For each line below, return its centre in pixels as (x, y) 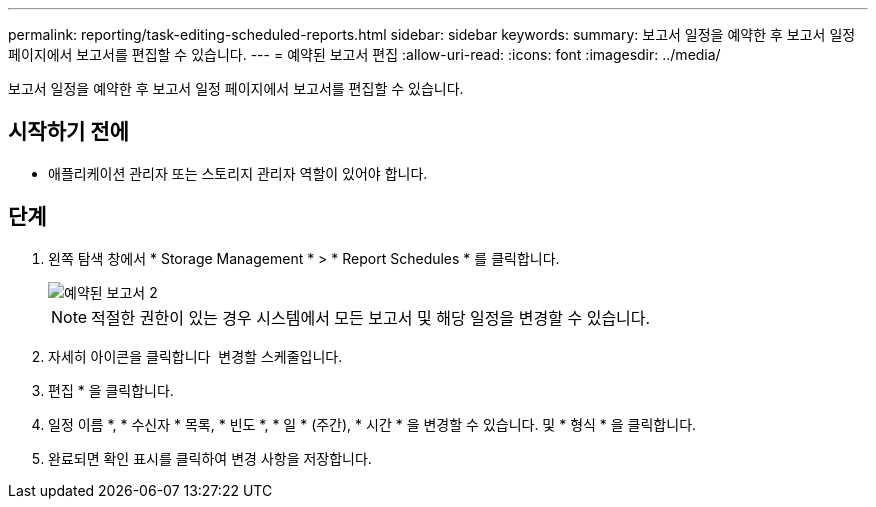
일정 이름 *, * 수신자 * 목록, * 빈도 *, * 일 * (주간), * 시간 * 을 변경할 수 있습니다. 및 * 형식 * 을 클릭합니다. (372, 424)
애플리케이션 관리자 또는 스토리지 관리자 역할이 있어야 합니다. (238, 173)
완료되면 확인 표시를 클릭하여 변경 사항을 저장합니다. (210, 458)
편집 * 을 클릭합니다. (111, 390)
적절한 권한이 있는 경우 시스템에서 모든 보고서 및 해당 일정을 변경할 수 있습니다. (371, 317)
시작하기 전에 (68, 132)
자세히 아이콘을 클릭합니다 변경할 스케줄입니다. (195, 356)
